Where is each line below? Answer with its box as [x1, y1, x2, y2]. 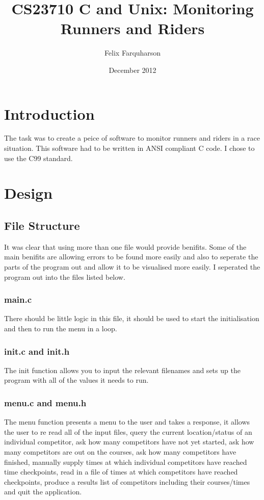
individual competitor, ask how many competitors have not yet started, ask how [4, 436, 254, 447]
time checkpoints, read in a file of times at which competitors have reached [4, 466, 238, 477]
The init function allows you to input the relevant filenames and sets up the [4, 364, 241, 375]
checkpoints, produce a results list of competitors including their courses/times [4, 476, 250, 487]
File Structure [4, 217, 80, 233]
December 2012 [109, 64, 156, 75]
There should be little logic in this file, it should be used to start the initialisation [4, 313, 259, 324]
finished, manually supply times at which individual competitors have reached [4, 456, 247, 467]
